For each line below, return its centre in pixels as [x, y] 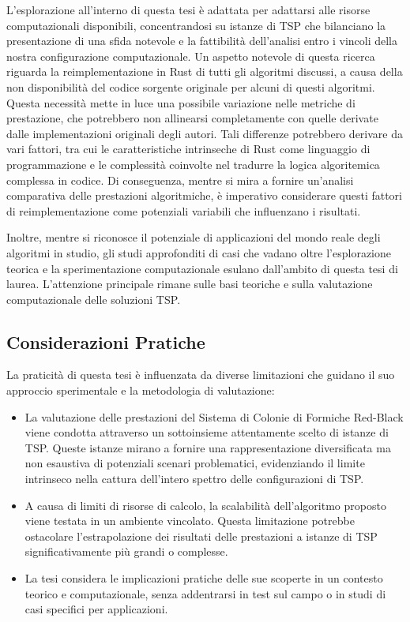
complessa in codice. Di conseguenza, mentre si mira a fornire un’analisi [180, 180]
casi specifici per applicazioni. [96, 609]
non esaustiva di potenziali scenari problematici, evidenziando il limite [195, 463]
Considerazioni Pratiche [106, 341]
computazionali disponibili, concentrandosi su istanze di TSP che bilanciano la [196, 25]
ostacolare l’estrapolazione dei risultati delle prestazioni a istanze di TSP [201, 536]
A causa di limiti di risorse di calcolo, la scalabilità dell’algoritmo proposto [205, 505]
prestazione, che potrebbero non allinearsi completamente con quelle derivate [192, 118]
